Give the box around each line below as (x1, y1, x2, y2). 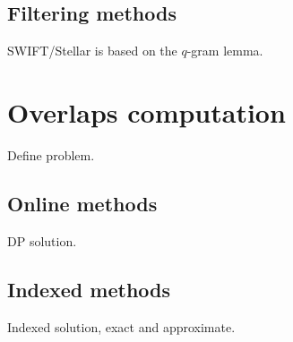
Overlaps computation (7, 93, 286, 130)
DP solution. (7, 231, 77, 250)
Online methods (7, 189, 158, 217)
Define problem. (7, 145, 95, 164)
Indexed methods (7, 275, 171, 303)
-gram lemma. (186, 41, 263, 60)
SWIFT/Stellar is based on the (7, 41, 177, 60)
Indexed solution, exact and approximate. (7, 317, 236, 336)
